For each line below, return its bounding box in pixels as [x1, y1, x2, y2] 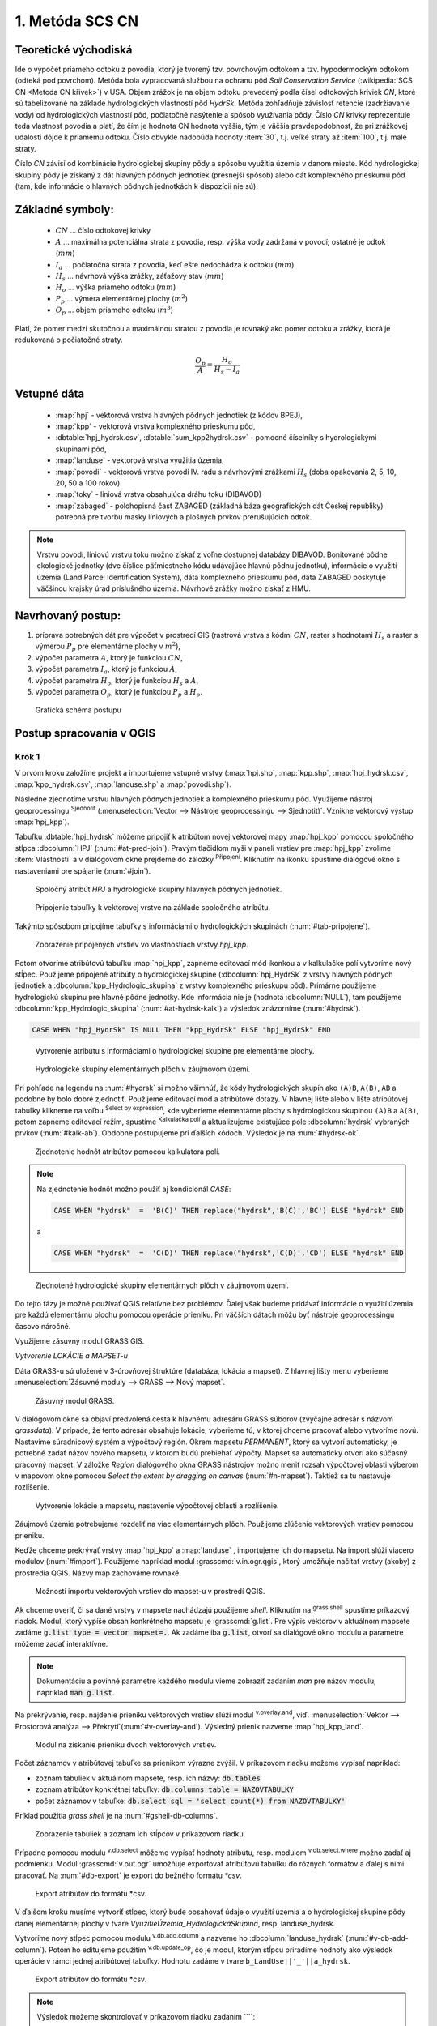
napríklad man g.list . [36, 1687, 115, 1697]
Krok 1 [15, 751, 40, 763]
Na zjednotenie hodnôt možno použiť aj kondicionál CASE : [36, 1184, 231, 1194]
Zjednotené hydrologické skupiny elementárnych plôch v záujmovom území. [35, 1280, 289, 1290]
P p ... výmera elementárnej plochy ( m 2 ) [55, 293, 189, 306]
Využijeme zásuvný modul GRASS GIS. [15, 1336, 145, 1346]
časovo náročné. [15, 1321, 71, 1331]
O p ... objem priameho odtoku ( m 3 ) [55, 304, 174, 316]
